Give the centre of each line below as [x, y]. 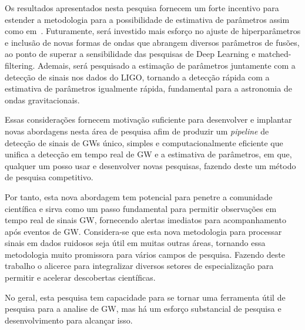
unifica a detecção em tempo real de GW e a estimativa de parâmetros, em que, [148, 154]
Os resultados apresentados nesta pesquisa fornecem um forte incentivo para [142, 8]
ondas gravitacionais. [42, 100]
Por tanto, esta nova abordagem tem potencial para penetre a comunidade [139, 196]
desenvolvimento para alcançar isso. [69, 320]
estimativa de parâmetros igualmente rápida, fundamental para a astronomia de [148, 88]
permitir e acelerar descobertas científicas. [80, 277]
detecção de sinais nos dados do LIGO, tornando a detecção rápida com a [137, 77]
